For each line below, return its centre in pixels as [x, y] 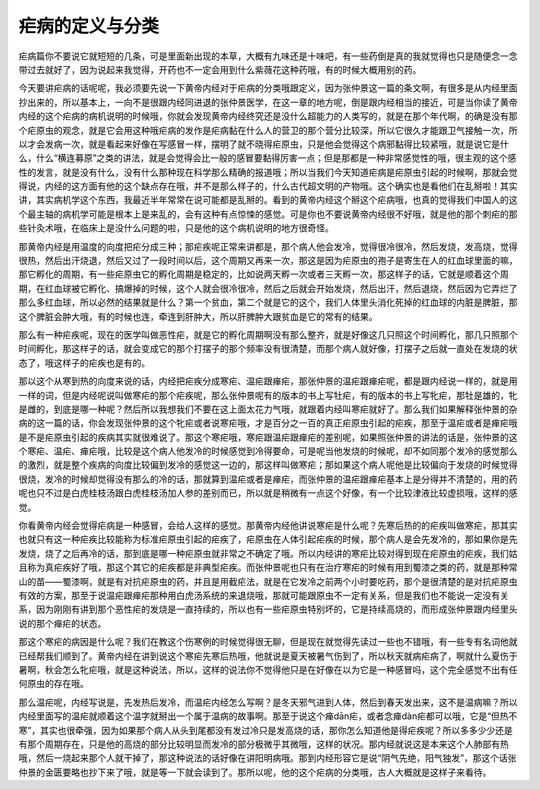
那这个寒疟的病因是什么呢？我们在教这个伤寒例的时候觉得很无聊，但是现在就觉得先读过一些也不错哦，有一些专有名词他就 [268, 642]
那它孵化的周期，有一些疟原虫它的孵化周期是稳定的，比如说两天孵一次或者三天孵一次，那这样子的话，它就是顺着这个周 [263, 274]
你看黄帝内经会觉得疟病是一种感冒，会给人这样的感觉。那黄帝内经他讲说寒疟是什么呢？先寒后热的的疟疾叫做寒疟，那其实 [268, 526]
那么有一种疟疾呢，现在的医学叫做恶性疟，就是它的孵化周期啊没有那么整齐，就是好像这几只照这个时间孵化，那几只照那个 [268, 334]
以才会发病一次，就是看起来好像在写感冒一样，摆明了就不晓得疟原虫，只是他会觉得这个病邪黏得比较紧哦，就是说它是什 [263, 144]
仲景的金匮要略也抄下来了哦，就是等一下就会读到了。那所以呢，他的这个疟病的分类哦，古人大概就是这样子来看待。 [255, 772]
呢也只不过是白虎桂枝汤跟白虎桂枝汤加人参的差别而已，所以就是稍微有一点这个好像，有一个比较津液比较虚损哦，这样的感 [268, 493]
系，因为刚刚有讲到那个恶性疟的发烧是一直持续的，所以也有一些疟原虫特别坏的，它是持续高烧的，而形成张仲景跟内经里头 [268, 609]
